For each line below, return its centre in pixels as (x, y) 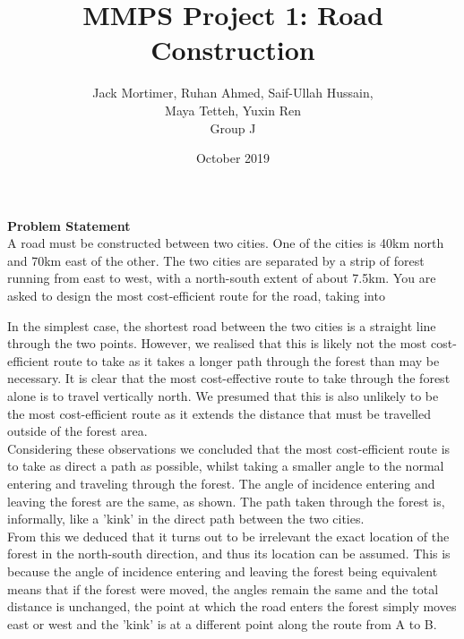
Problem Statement (69, 225)
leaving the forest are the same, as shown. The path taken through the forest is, (226, 501)
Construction (233, 50)
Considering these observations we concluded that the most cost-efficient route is (229, 448)
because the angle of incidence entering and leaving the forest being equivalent (223, 571)
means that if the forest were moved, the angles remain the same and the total (223, 588)
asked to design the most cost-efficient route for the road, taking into (196, 296)
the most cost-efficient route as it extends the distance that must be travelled (219, 413)
